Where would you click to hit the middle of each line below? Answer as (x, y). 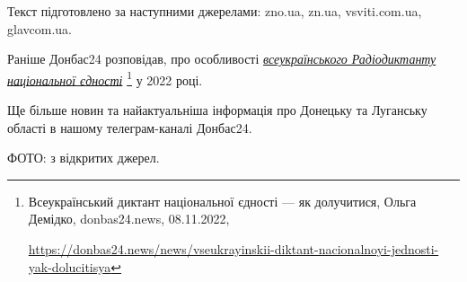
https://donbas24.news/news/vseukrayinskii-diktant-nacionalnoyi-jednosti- (233, 249)
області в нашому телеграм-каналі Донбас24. (130, 127)
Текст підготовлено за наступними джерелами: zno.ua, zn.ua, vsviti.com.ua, (215, 11)
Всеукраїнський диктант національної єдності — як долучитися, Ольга (222, 201)
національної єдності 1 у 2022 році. (105, 78)
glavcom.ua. (40, 28)
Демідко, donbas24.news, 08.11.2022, (129, 219)
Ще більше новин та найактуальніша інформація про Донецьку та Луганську (217, 110)
